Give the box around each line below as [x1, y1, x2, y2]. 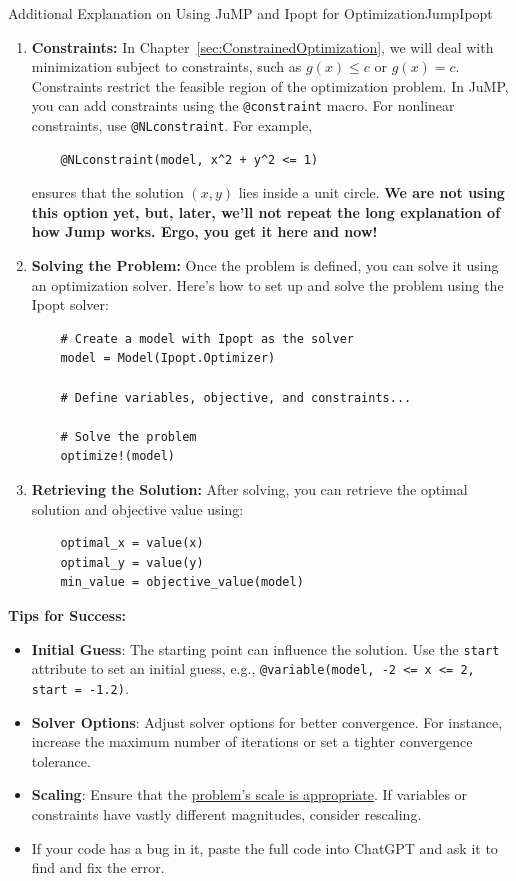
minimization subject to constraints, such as [31, 56, 302, 77]
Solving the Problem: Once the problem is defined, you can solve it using [31, 255, 499, 276]
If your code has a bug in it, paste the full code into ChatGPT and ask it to [31, 837, 498, 858]
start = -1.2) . [31, 677, 129, 698]
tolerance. [31, 750, 91, 771]
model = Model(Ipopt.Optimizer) [60, 351, 276, 366]
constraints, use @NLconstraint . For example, [31, 115, 313, 136]
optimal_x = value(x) [60, 536, 204, 551]
